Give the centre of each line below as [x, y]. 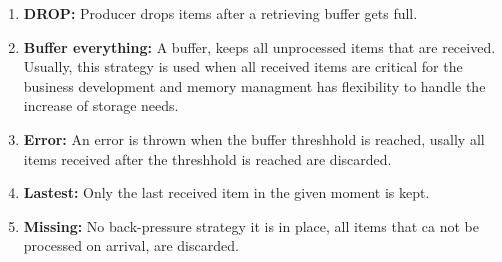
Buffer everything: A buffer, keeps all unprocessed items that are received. [259, 46]
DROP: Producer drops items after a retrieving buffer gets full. [220, 13]
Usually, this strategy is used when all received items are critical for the [243, 66]
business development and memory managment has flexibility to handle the [254, 85]
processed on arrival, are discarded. [131, 245]
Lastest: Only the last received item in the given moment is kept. [226, 192]
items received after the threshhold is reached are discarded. [207, 158]
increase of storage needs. [101, 105]
